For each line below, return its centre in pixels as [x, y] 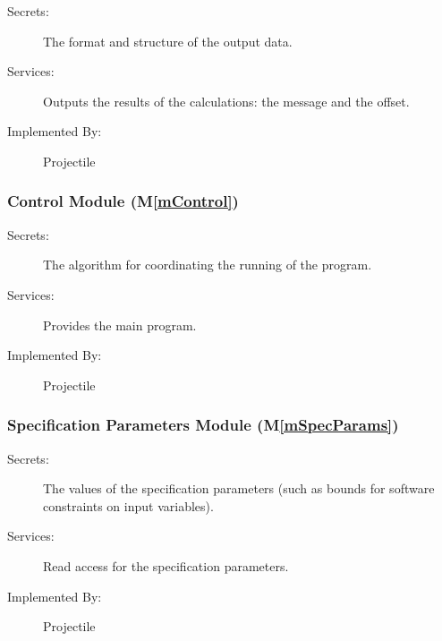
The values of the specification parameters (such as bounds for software [239, 488]
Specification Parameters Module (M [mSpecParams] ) [203, 425]
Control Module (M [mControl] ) [123, 201]
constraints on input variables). [128, 505]
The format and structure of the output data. [168, 41]
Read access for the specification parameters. [166, 565]
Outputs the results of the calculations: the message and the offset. [226, 101]
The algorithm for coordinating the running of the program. [208, 265]
